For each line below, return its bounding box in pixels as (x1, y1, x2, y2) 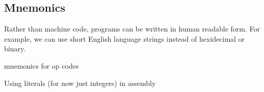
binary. (4, 43, 26, 54)
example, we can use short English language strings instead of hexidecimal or (4, 33, 245, 44)
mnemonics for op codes (4, 60, 79, 71)
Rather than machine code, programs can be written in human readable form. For (4, 23, 260, 34)
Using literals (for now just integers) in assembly (4, 77, 156, 88)
